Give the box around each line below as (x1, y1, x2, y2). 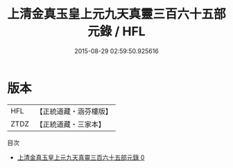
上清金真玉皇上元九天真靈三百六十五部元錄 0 (17, 153, 145, 161)
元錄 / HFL (87, 24, 146, 39)
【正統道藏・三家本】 (35, 119, 106, 129)
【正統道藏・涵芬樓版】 (35, 106, 113, 116)
